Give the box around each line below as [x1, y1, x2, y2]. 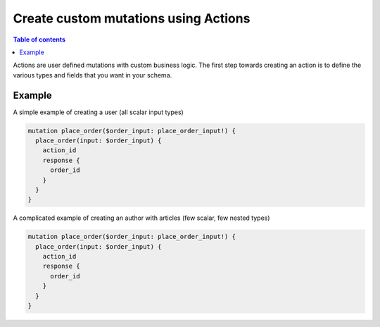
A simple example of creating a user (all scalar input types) [13, 108, 184, 116]
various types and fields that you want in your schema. [13, 70, 172, 79]
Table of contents [13, 35, 66, 44]
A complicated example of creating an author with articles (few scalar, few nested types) [13, 214, 270, 222]
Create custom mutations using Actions [13, 11, 251, 26]
